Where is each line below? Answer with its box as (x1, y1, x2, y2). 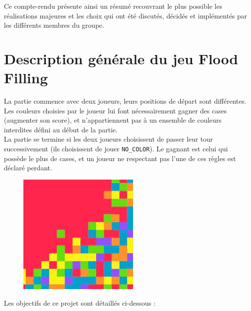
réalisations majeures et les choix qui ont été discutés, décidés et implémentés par (4, 10, 247, 20)
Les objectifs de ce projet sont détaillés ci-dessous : (4, 297, 156, 308)
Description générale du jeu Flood (4, 48, 238, 68)
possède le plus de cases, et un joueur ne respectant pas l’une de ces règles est (4, 153, 236, 163)
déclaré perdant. (4, 163, 52, 173)
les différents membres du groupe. (4, 20, 104, 30)
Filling (4, 68, 48, 88)
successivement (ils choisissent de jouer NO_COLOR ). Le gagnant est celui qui (4, 144, 228, 154)
